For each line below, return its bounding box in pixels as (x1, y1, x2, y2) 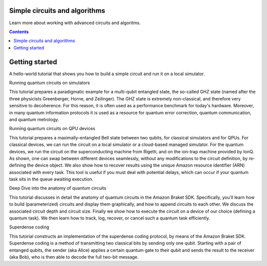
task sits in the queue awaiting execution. (9, 176, 93, 182)
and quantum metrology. (9, 116, 59, 122)
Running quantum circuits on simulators (9, 80, 90, 86)
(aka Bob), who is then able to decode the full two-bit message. (9, 254, 139, 260)
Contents (9, 29, 29, 35)
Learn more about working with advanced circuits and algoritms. (9, 20, 141, 26)
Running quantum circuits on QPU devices (9, 126, 95, 132)
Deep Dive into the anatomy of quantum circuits (9, 185, 106, 191)
